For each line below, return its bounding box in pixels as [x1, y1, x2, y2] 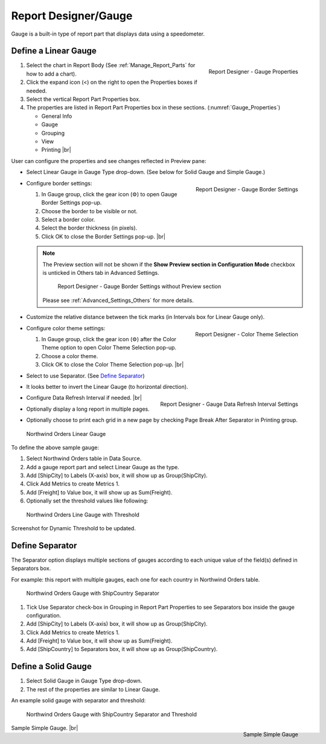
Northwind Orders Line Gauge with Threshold [26, 511, 140, 518]
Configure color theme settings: [26, 324, 106, 332]
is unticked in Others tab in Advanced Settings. [42, 269, 159, 277]
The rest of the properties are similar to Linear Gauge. [26, 685, 160, 693]
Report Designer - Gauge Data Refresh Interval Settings [160, 400, 298, 408]
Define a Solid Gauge [11, 661, 92, 672]
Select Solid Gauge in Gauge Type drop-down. [26, 677, 142, 685]
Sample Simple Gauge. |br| [11, 724, 78, 731]
